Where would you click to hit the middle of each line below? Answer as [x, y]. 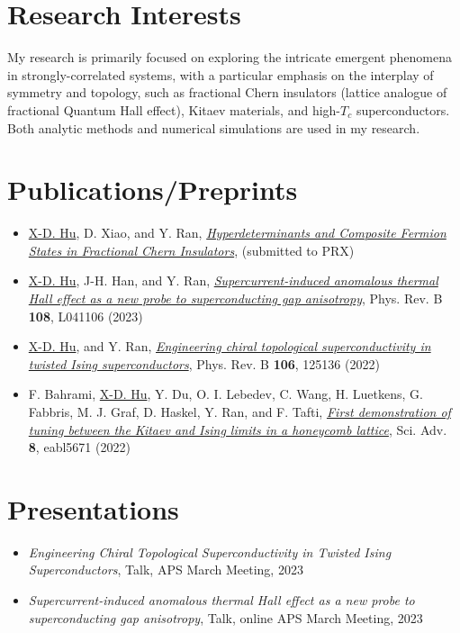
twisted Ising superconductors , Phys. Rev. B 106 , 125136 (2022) [204, 363]
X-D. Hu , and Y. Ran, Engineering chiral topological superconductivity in [230, 346]
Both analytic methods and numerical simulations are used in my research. [214, 127]
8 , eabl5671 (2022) [79, 447]
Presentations [93, 508]
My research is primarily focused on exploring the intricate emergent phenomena [230, 57]
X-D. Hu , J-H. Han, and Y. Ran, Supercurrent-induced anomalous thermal [233, 280]
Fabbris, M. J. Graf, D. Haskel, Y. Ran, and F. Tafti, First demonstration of [239, 411]
